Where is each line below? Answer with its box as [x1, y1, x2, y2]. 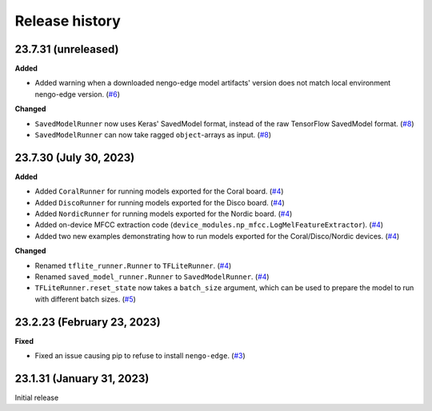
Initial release [14, 393, 59, 403]
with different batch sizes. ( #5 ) [34, 294, 136, 304]
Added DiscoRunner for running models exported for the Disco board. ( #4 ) [34, 198, 286, 207]
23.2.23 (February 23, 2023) [14, 315, 161, 329]
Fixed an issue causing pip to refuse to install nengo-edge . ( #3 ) [34, 351, 246, 361]
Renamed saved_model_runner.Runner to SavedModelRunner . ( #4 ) [34, 272, 270, 281]
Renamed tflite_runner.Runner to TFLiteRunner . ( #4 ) [34, 261, 232, 270]
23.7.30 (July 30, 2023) [14, 150, 135, 164]
